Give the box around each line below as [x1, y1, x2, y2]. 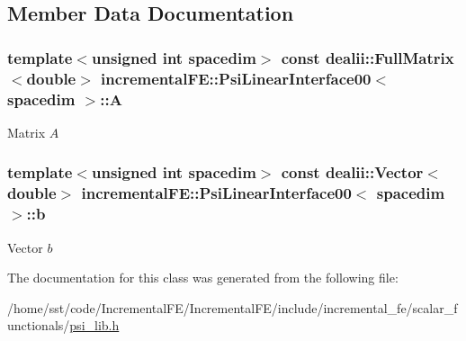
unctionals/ [7, 316, 70, 335]
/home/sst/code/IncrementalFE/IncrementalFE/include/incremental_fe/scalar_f [7, 298, 458, 317]
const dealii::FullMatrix [281, 46, 454, 68]
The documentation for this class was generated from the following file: [7, 268, 399, 287]
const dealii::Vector [281, 161, 424, 184]
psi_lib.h [69, 316, 120, 335]
